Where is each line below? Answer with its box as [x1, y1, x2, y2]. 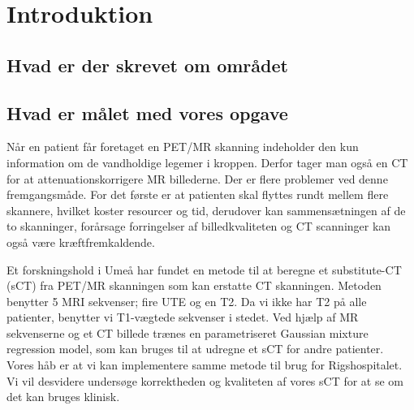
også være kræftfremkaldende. [6, 233, 155, 250]
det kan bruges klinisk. [6, 388, 120, 405]
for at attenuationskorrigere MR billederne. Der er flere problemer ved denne [6, 170, 388, 187]
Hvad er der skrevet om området [6, 52, 288, 77]
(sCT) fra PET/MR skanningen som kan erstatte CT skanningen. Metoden [6, 277, 382, 294]
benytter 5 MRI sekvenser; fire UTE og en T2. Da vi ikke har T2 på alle [6, 292, 367, 309]
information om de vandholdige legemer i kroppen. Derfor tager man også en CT [6, 153, 408, 170]
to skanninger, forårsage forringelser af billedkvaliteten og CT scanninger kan [6, 218, 391, 235]
